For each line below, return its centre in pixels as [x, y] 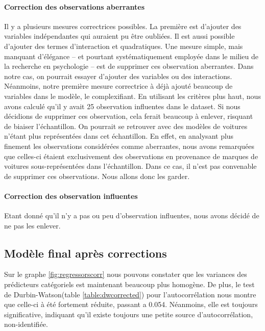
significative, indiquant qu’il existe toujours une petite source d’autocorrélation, [129, 314]
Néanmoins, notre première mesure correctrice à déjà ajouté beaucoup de [118, 86]
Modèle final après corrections [86, 253]
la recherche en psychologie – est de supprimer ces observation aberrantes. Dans [129, 66]
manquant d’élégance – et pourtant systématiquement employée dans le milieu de [131, 56]
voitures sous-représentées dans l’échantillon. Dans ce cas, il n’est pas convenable [130, 166]
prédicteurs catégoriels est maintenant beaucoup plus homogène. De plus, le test [129, 284]
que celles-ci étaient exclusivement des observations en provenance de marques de [131, 156]
